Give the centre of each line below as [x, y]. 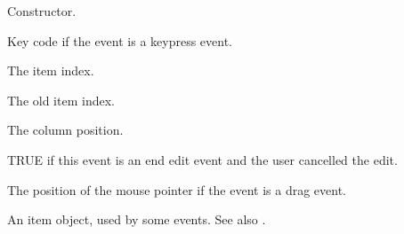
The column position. [65, 130]
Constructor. [42, 11]
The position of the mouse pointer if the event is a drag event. [177, 189]
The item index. [51, 70]
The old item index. [61, 100]
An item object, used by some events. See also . [137, 219]
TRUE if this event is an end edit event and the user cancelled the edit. [202, 159]
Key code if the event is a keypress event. [120, 40]
